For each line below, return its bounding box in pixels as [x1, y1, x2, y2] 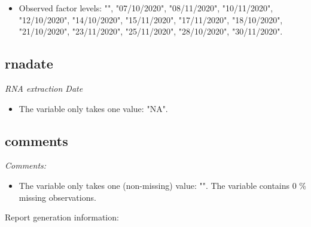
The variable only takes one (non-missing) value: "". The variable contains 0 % [19, 179, 307, 191]
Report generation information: [5, 211, 119, 223]
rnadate [5, 54, 53, 73]
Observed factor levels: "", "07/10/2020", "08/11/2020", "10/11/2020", [19, 2, 273, 14]
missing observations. [19, 191, 96, 203]
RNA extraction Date [5, 82, 83, 94]
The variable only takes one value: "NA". [19, 102, 168, 114]
